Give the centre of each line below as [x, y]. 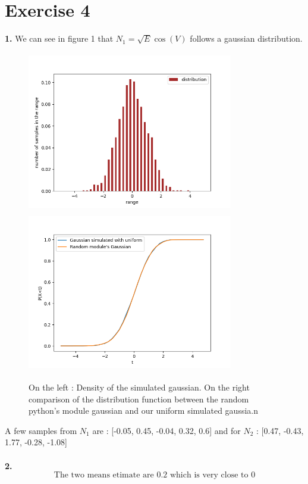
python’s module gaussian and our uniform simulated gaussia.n [143, 410]
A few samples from [41, 430]
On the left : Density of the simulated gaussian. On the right [139, 387]
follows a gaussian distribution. [246, 38]
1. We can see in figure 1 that [59, 38]
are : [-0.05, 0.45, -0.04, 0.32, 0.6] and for [166, 430]
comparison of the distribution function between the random [139, 399]
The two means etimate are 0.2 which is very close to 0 [155, 475]
